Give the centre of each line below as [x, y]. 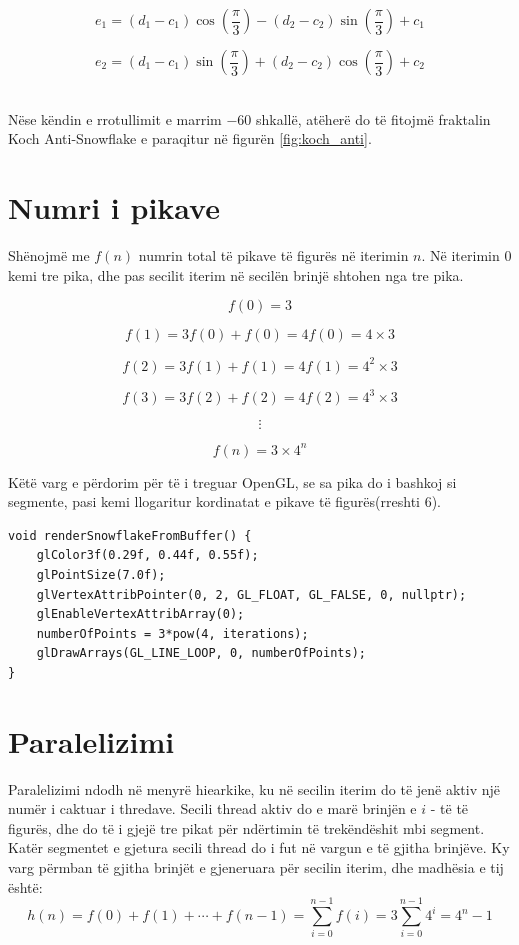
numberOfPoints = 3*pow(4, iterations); [172, 633]
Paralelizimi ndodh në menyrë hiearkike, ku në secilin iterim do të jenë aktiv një [254, 788]
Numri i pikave [114, 206]
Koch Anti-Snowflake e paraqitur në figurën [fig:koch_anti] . [190, 138]
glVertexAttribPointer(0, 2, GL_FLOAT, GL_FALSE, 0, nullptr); [251, 594]
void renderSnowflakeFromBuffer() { [130, 535]
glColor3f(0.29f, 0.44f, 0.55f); [147, 555]
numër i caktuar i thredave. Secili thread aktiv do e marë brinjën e [212, 808]
